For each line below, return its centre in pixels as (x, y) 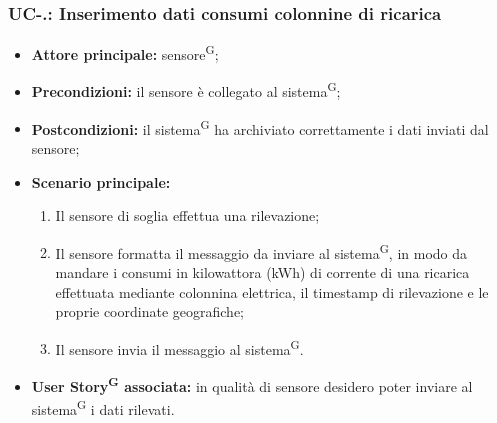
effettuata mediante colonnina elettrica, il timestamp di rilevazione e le (272, 291)
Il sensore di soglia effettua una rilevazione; (187, 215)
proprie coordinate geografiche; (149, 311)
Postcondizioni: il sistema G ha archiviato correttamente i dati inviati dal (260, 127)
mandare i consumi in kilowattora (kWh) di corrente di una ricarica (262, 272)
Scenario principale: (101, 181)
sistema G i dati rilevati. (103, 407)
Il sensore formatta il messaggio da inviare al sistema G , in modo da (261, 251)
